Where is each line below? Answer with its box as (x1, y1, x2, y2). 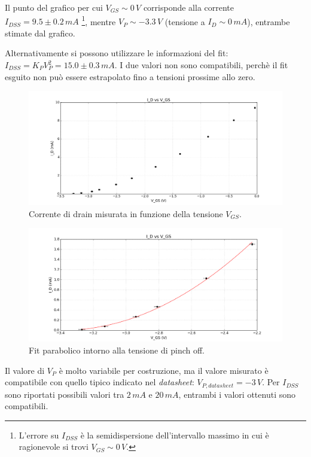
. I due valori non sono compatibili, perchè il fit (114, 59, 288, 71)
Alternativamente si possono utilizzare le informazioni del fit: (5, 47, 228, 59)
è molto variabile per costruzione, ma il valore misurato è (59, 364, 269, 376)
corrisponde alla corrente (143, 1, 234, 13)
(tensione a (164, 15, 205, 28)
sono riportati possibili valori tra (5, 388, 124, 400)
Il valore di (5, 364, 45, 376)
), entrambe (247, 15, 290, 28)
